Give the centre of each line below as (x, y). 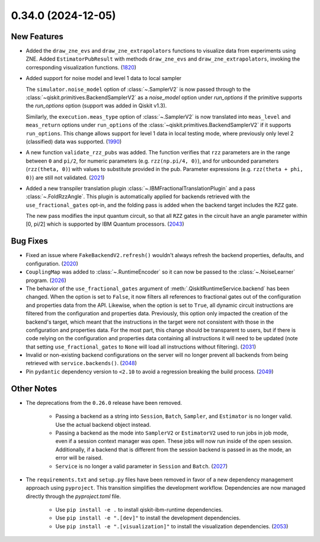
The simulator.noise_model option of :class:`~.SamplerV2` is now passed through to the (138, 89)
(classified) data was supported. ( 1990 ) (74, 141)
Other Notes (34, 389)
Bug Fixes (30, 241)
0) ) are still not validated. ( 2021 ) (65, 178)
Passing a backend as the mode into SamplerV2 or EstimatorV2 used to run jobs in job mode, (172, 433)
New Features (37, 37)
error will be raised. (79, 458)
